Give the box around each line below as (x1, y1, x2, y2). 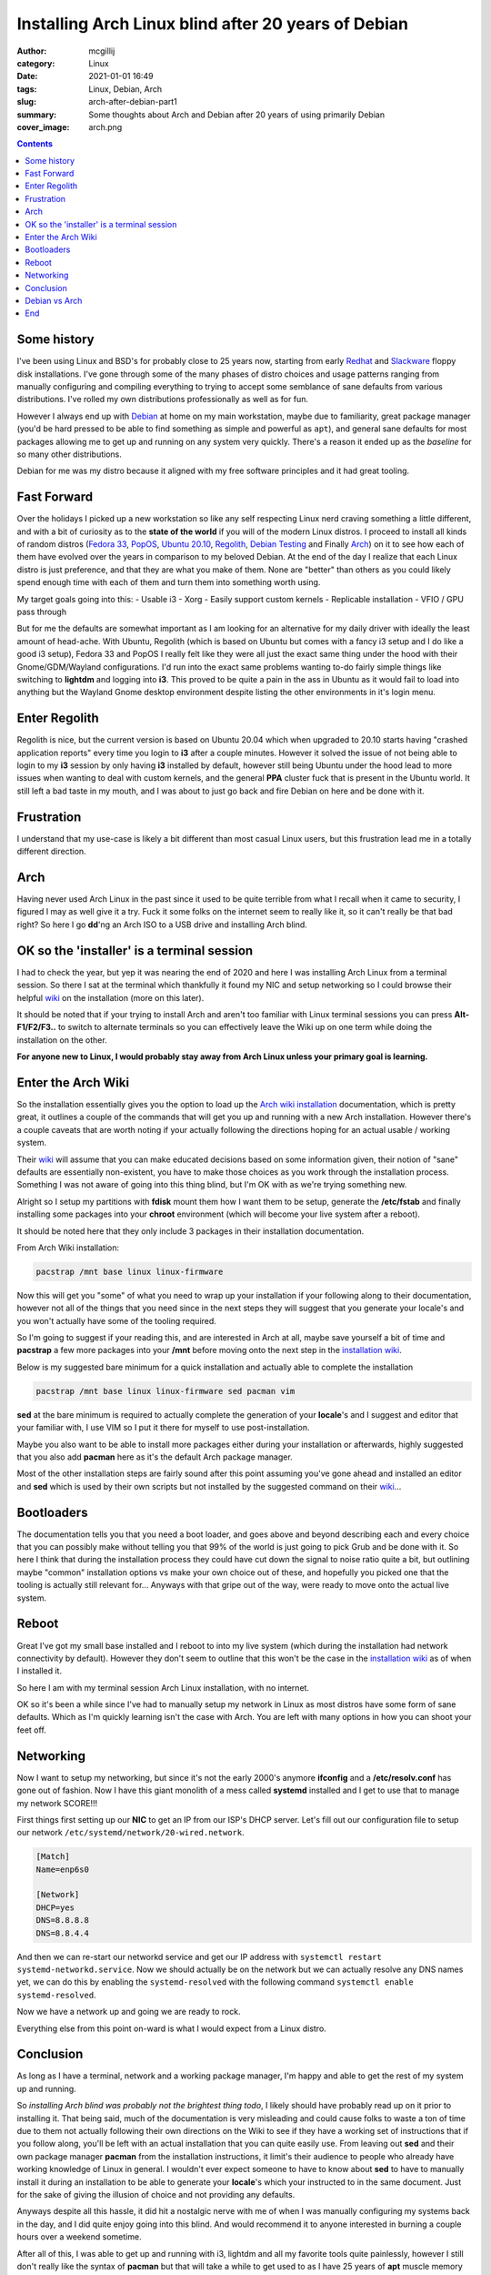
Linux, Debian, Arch (88, 83, 163, 95)
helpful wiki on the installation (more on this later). (16, 992, 205, 1003)
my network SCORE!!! (16, 1797, 98, 1808)
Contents (16, 138, 54, 149)
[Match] (35, 1852, 70, 1862)
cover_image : (16, 121, 70, 132)
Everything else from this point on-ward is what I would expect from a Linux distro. (16, 2023, 326, 2034)
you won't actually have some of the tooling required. (16, 1315, 217, 1326)
